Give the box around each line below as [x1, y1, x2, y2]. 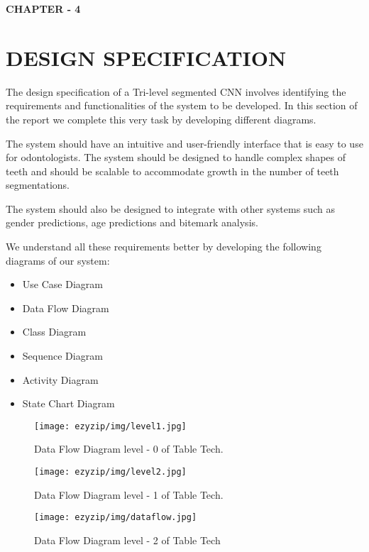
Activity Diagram [22, 372, 99, 387]
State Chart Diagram [22, 396, 115, 411]
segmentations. [6, 177, 70, 192]
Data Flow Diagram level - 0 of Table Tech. [34, 441, 224, 456]
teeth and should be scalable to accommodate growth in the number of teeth [6, 163, 339, 178]
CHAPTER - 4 [6, 1, 81, 16]
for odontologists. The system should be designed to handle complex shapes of [6, 150, 346, 165]
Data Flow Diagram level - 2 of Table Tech [34, 532, 221, 547]
